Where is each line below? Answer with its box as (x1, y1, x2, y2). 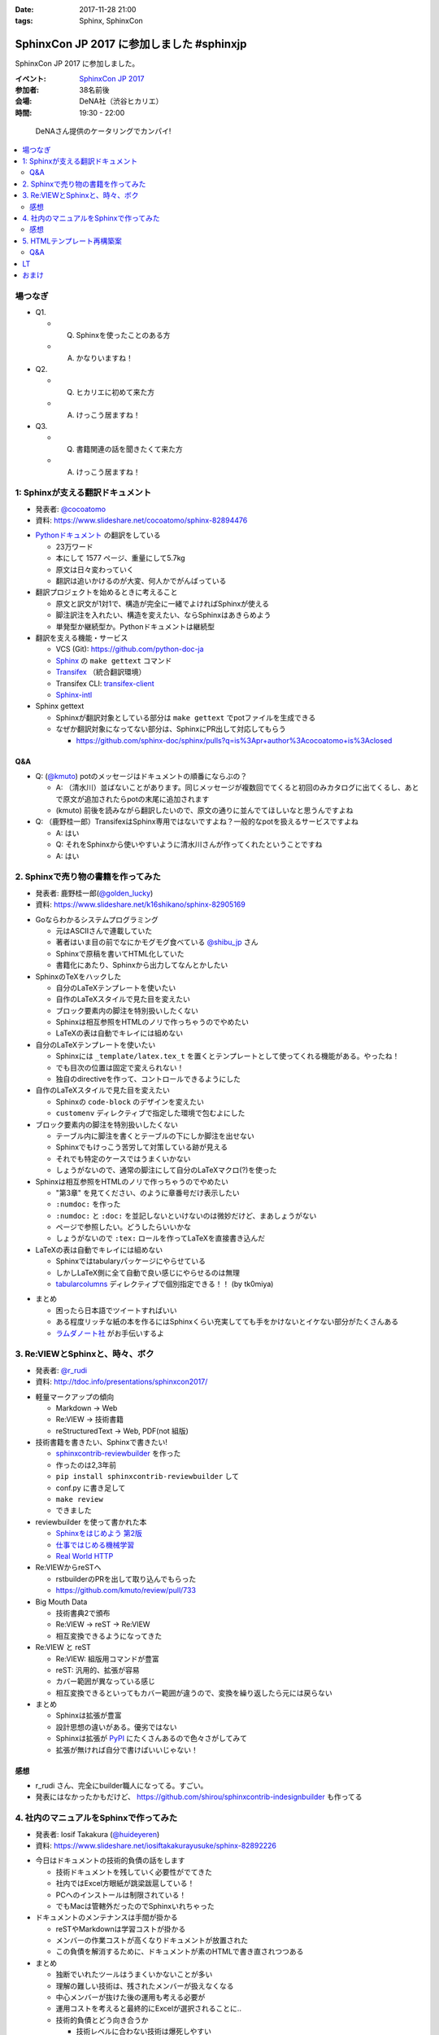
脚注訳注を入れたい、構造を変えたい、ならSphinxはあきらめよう (55, 610, 272, 620)
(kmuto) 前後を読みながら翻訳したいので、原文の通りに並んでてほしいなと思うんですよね (55, 806, 354, 816)
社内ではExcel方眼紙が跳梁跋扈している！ (55, 1879, 195, 1888)
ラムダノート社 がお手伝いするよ (55, 1328, 165, 1338)
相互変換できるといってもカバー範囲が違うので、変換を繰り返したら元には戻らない (55, 1687, 333, 1697)
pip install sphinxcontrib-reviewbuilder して (55, 1472, 240, 1481)
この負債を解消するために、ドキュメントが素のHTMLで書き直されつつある (55, 1946, 304, 1957)
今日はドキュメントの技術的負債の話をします (35, 1856, 185, 1866)
